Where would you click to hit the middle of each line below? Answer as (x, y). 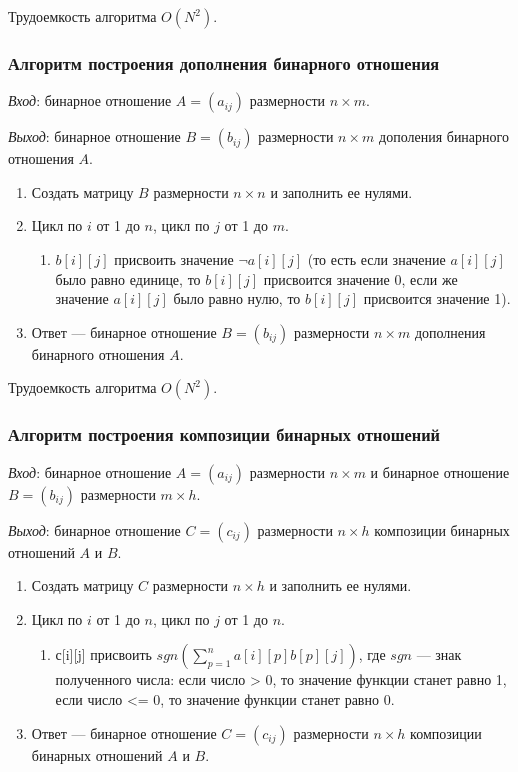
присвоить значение (174, 259)
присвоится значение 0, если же (360, 278)
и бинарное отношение (440, 471)
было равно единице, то (128, 278)
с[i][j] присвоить (103, 654)
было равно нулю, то (237, 298)
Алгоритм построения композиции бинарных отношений (224, 434)
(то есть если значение (376, 259)
